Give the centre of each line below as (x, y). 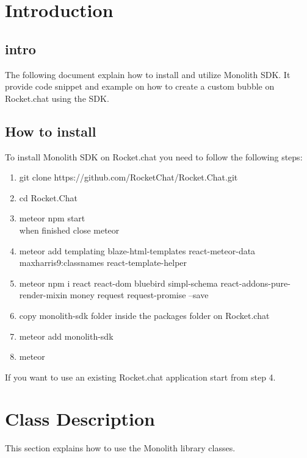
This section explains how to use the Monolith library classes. (120, 448)
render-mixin (43, 295)
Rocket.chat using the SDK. (57, 98)
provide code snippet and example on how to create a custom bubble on (140, 86)
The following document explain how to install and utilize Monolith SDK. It (148, 74)
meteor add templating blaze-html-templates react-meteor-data (137, 250)
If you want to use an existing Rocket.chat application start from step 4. (140, 377)
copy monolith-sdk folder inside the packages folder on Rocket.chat (144, 315)
